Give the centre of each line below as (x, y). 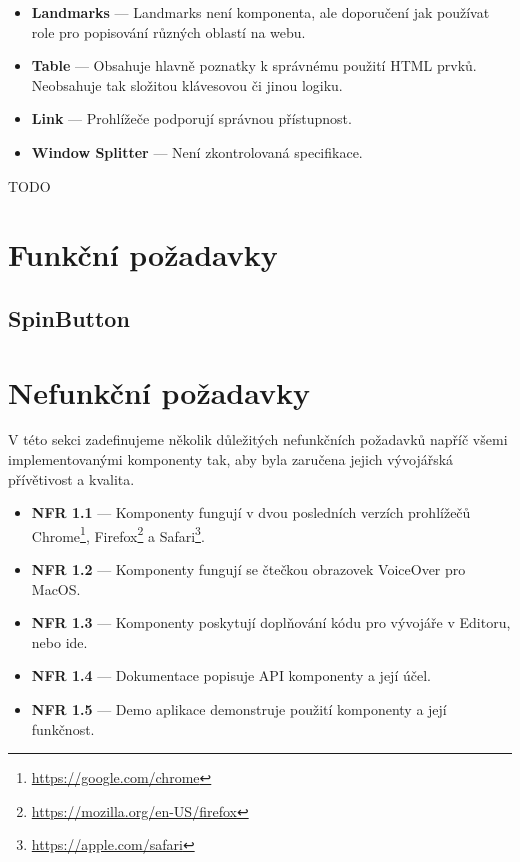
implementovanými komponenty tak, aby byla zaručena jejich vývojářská (231, 459)
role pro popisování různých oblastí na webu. (168, 31)
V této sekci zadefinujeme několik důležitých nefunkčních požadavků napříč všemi (258, 439)
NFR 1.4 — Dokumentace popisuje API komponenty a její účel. (231, 675)
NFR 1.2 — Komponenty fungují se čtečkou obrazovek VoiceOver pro (248, 569)
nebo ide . (59, 641)
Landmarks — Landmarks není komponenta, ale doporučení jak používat (260, 12)
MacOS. (56, 588)
